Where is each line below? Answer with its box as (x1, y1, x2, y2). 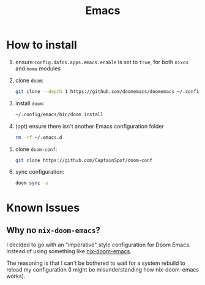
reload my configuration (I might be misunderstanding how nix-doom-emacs (6, 266, 199, 273)
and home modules (15, 65, 61, 72)
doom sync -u (15, 180, 49, 187)
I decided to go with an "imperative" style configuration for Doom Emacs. (6, 241, 191, 248)
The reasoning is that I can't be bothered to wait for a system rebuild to (6, 259, 185, 267)
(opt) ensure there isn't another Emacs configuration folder (15, 122, 164, 130)
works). (6, 273, 26, 280)
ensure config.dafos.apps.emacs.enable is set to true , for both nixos (15, 58, 188, 65)
